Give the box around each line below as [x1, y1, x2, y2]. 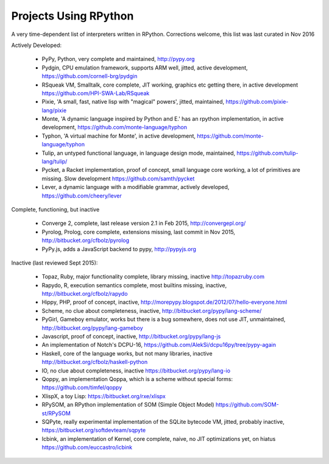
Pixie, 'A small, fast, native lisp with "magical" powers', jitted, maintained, [41, 98, 225, 105]
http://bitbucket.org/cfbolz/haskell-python [41, 359, 148, 366]
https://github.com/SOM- [215, 401, 280, 409]
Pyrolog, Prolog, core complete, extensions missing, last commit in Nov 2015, [41, 228, 236, 235]
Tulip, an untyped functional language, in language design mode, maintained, [41, 149, 236, 157]
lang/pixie [41, 107, 67, 114]
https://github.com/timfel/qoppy [41, 384, 122, 391]
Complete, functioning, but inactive [11, 205, 100, 213]
